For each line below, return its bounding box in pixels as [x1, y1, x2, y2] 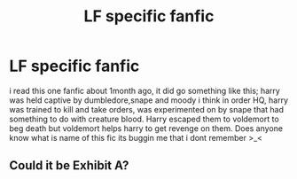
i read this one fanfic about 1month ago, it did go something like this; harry [9, 85, 281, 96]
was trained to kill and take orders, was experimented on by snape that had [9, 104, 285, 114]
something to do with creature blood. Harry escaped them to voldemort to [9, 113, 279, 124]
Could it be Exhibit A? [9, 158, 129, 174]
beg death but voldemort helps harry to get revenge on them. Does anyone [9, 122, 284, 134]
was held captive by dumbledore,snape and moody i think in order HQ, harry [9, 95, 288, 105]
